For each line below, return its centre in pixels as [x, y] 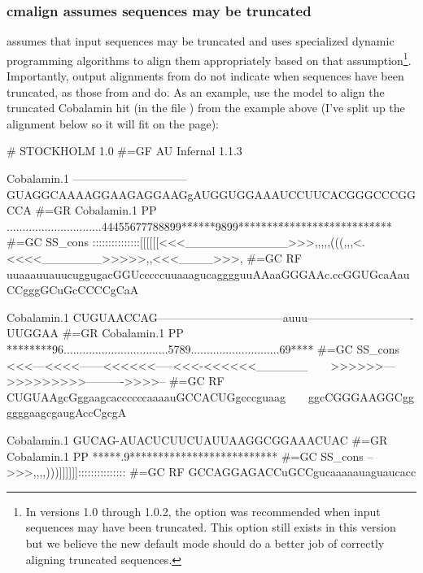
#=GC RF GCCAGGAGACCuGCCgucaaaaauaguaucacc [273, 472]
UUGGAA [33, 333]
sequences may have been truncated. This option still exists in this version [211, 527]
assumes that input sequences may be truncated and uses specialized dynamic [201, 41]
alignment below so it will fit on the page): [113, 123]
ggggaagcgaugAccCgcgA [67, 412]
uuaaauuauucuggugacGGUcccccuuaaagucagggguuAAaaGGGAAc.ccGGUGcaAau [208, 273]
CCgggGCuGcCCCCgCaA [73, 290]
